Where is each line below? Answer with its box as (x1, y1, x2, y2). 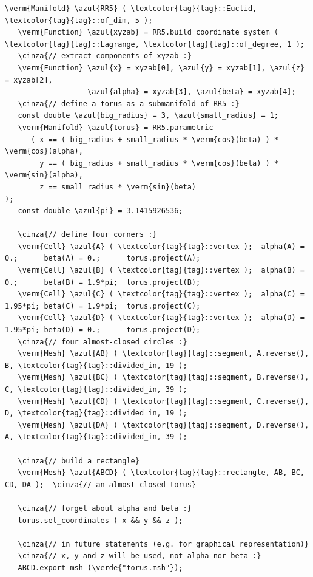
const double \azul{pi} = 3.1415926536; (18, 207, 183, 216)
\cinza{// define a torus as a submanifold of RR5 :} (18, 99, 240, 108)
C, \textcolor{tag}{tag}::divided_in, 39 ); (5, 385, 187, 394)
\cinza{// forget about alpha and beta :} (18, 504, 192, 513)
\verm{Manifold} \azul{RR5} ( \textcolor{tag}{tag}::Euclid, (5, 4, 257, 13)
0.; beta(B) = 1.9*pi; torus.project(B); (5, 278, 201, 287)
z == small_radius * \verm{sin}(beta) (39, 182, 196, 191)
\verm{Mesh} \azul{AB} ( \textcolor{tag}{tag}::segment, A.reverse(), (18, 349, 309, 358)
